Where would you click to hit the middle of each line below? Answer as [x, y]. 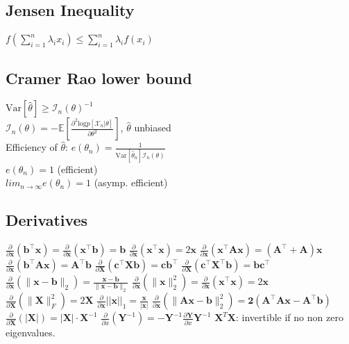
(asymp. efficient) [131, 182]
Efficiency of [32, 147]
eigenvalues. [31, 333]
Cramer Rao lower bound [99, 77]
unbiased [153, 128]
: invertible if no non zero [290, 317]
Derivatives [47, 220]
